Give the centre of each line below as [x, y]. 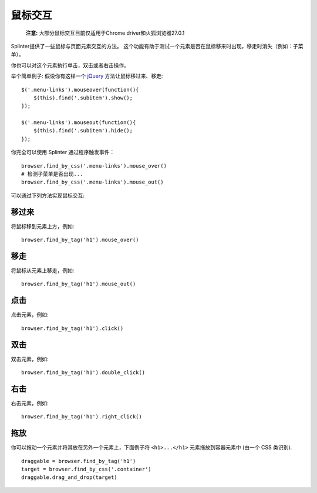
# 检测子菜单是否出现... [52, 174]
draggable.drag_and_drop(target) [69, 477]
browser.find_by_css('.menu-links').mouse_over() [94, 166]
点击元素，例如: [30, 315]
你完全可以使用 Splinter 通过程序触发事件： [63, 152]
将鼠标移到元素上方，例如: [43, 226]
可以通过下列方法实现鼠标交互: [48, 195]
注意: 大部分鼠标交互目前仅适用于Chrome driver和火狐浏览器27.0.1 [105, 33]
